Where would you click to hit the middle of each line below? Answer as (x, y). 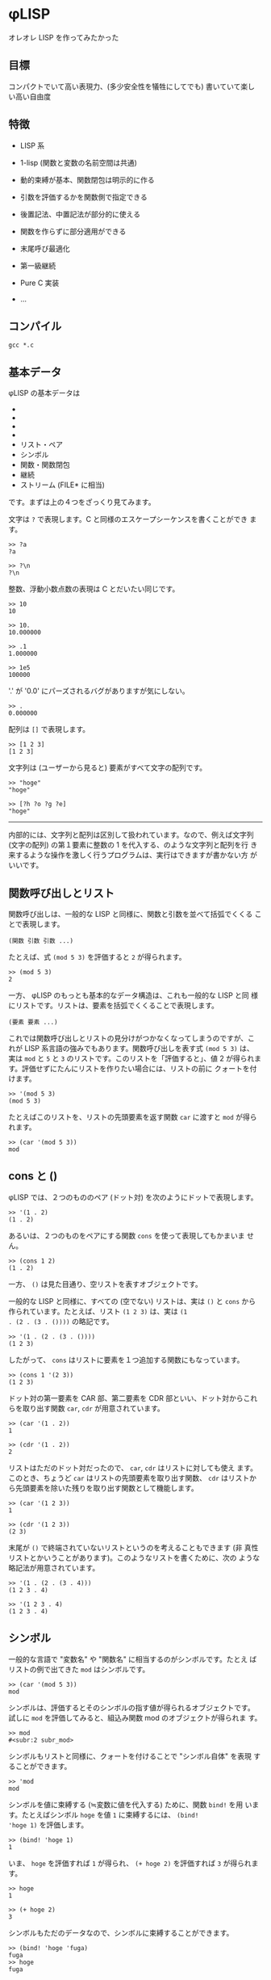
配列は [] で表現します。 (49, 729)
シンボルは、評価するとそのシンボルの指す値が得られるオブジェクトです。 (132, 1707)
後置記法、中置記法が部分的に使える (80, 214)
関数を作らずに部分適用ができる (73, 231)
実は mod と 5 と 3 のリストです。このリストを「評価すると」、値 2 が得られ (131, 1058)
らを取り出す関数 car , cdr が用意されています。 (87, 1408)
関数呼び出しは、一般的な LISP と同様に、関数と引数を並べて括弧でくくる (131, 914)
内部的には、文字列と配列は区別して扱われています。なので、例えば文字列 (131, 835)
